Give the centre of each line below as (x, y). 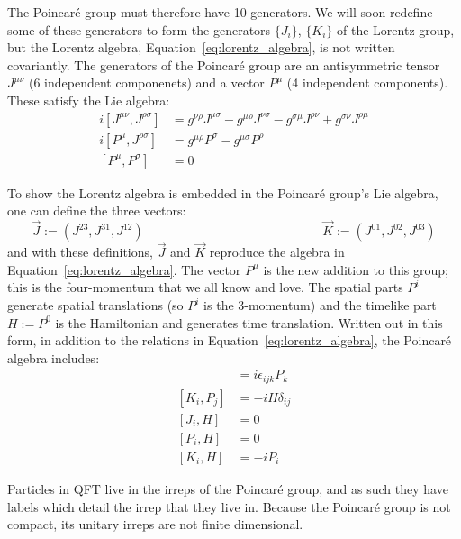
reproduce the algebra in (277, 252)
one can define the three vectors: (97, 210)
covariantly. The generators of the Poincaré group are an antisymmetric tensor (224, 64)
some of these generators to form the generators (139, 29)
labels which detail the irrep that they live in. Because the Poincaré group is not (229, 506)
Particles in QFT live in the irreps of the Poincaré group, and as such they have (228, 489)
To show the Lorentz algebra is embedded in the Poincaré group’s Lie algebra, (223, 192)
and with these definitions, (80, 252)
